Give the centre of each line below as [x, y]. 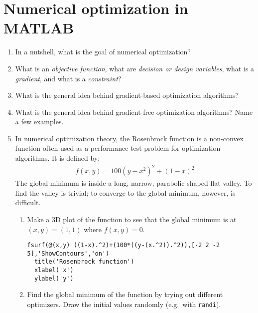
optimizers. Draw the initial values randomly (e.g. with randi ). [124, 304]
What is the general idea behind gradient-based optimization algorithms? [127, 95]
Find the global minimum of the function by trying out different [125, 294]
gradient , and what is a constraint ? [68, 78]
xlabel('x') [54, 270]
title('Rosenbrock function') [84, 262]
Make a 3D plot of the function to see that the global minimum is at [132, 219]
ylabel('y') [54, 278]
